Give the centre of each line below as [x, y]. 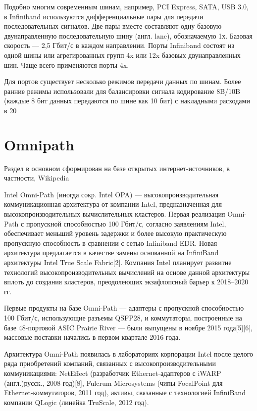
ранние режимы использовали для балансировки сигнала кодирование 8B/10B [122, 91]
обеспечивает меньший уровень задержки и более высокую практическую [115, 233]
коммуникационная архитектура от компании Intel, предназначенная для [113, 204]
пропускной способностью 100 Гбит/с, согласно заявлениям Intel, [126, 223]
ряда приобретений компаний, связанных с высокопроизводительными [110, 363]
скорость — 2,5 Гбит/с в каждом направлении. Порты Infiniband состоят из [119, 45]
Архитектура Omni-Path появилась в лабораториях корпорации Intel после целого [129, 353]
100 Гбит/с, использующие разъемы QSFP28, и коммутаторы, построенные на [123, 317]
